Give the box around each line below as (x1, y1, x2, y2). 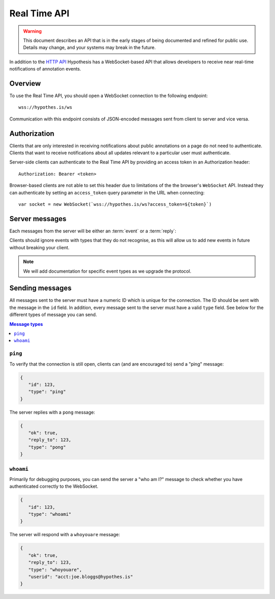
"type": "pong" (28, 444, 66, 450)
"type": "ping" (28, 389, 66, 395)
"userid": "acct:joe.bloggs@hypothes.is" (28, 574, 133, 580)
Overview (9, 79, 41, 88)
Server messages (9, 214, 67, 223)
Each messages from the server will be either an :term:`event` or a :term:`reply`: (9, 228, 177, 234)
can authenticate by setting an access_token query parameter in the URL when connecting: (9, 189, 205, 196)
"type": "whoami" (28, 511, 71, 517)
